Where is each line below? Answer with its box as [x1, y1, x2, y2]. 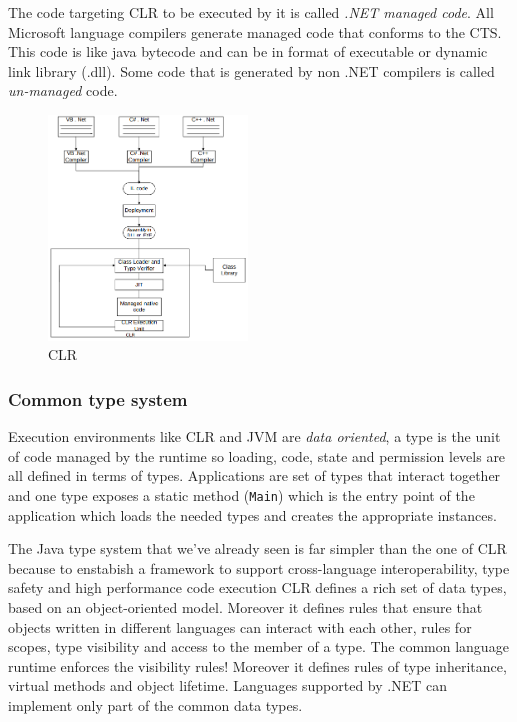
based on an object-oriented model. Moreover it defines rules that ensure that [8, 596, 483, 617]
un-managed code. [8, 80, 118, 101]
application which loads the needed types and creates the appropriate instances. [8, 504, 497, 525]
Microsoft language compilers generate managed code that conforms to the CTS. [8, 21, 502, 42]
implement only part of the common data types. [8, 694, 303, 715]
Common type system [8, 386, 188, 411]
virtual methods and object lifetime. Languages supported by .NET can [8, 675, 448, 696]
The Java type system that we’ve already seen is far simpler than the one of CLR [8, 538, 507, 559]
